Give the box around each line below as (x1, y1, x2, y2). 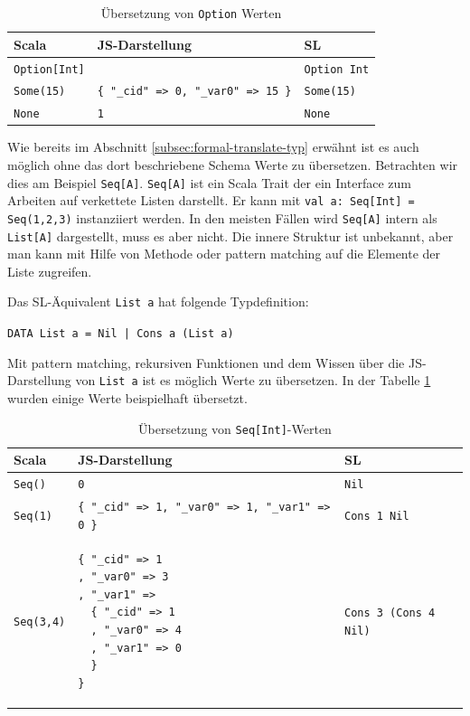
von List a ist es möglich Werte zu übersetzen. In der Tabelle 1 (75, 371, 431, 390)
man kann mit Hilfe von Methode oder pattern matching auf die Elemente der (7, 244, 441, 263)
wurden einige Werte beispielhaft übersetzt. (7, 389, 248, 408)
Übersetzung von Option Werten (100, 4, 282, 22)
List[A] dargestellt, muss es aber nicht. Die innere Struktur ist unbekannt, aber (7, 226, 454, 245)
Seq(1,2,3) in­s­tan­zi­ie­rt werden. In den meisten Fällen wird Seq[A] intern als (7, 208, 437, 227)
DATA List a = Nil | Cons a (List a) (7, 327, 234, 341)
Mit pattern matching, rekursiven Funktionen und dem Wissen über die (7, 353, 405, 372)
